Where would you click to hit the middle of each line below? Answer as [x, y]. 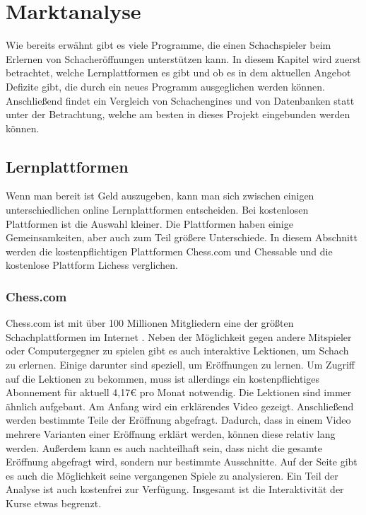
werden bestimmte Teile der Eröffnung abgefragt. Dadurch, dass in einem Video [178, 420]
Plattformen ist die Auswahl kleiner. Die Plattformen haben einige [149, 223]
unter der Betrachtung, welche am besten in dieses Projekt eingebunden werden [178, 114]
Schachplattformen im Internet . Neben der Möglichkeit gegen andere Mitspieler [179, 336]
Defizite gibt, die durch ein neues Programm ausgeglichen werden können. [165, 86]
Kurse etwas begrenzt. [54, 503]
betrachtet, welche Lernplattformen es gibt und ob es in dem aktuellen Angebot [178, 73]
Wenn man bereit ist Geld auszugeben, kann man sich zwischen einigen [160, 196]
